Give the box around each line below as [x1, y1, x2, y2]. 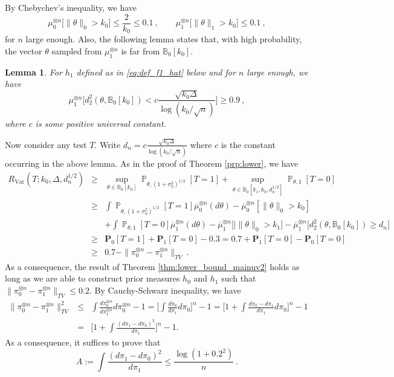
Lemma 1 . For [5, 65, 62, 78]
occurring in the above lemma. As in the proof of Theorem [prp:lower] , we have [5, 156, 299, 169]
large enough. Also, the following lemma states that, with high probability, [25, 33, 302, 45]
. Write [94, 138, 121, 150]
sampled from [51, 44, 102, 57]
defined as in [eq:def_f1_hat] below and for [76, 65, 236, 78]
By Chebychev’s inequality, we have [5, 1, 137, 13]
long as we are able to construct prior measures [5, 272, 180, 285]
